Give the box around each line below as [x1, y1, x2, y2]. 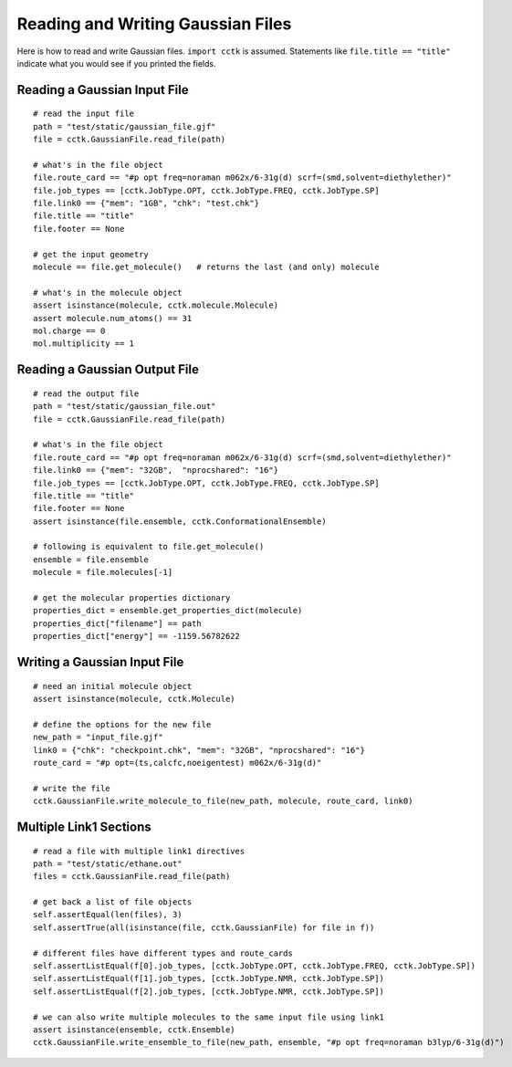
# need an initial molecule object [33, 681, 193, 691]
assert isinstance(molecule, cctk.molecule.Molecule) [33, 300, 278, 310]
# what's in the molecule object [33, 288, 183, 298]
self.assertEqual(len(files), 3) [33, 909, 183, 920]
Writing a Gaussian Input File [16, 654, 184, 670]
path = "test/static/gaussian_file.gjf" [33, 121, 216, 131]
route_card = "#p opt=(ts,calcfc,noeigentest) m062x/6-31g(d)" [33, 758, 322, 768]
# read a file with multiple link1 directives [33, 845, 246, 856]
